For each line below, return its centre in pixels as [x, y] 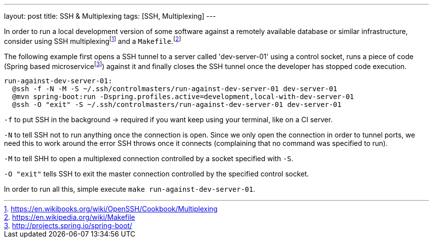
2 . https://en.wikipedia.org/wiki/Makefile [70, 217]
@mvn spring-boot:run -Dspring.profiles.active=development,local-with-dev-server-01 [183, 97]
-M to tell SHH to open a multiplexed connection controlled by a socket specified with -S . [149, 159]
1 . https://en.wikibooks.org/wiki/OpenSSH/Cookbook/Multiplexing [111, 209]
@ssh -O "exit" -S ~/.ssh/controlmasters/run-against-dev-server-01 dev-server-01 [177, 105]
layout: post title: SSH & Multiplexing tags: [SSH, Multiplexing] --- [110, 16]
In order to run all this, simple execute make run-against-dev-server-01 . [130, 189]
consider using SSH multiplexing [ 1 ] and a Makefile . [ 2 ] [93, 40]
